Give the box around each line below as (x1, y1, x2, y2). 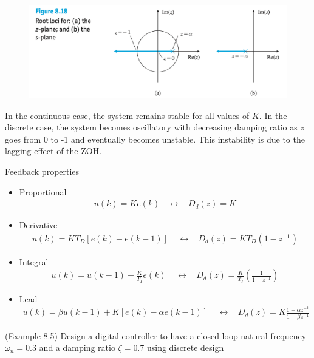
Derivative (19, 218, 58, 231)
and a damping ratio (39, 341, 115, 354)
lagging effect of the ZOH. (5, 144, 102, 157)
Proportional (19, 185, 67, 198)
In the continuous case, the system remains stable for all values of (5, 109, 250, 121)
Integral (19, 255, 49, 268)
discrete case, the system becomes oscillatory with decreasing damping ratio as (5, 121, 298, 133)
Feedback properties (5, 165, 80, 177)
